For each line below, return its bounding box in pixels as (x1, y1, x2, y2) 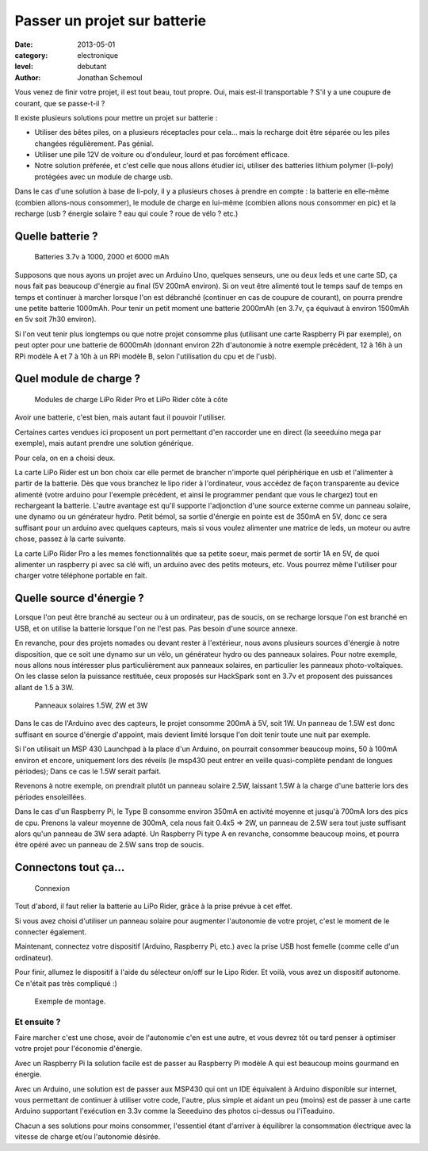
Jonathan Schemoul (77, 72, 143, 82)
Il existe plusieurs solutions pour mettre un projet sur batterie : (14, 113, 218, 122)
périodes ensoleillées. (14, 792, 86, 801)
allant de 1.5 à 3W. (14, 682, 75, 692)
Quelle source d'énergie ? (14, 592, 144, 605)
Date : (14, 40, 33, 49)
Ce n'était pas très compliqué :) (14, 978, 118, 988)
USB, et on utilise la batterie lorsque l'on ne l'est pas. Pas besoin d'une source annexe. (14, 623, 297, 633)
